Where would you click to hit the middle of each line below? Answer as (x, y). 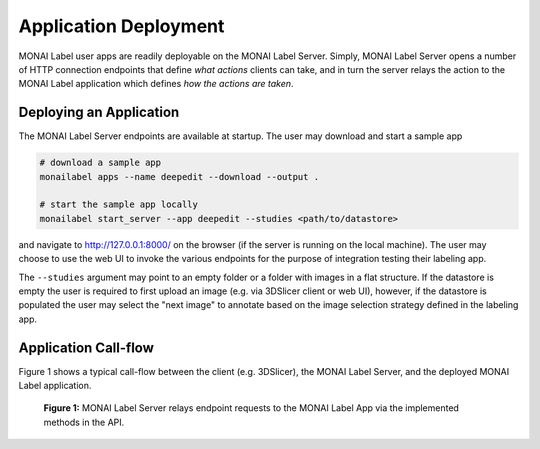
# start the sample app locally (119, 204)
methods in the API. (84, 422)
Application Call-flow (86, 347)
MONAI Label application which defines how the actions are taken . (156, 84)
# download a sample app (100, 163)
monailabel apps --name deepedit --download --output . (179, 176)
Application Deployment (121, 26)
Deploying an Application (99, 112)
